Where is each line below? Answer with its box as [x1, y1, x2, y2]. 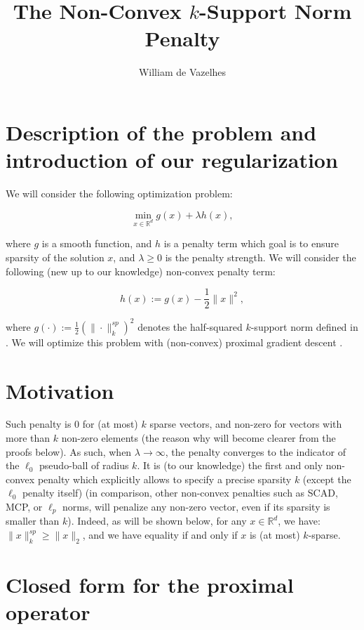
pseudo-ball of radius [39, 458, 129, 473]
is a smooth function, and [41, 236, 152, 251]
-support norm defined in [250, 319, 358, 334]
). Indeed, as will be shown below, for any [67, 513, 247, 528]
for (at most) [82, 416, 138, 431]
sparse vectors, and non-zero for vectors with [149, 416, 342, 431]
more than [6, 431, 50, 445]
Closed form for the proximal [6, 570, 294, 599]
